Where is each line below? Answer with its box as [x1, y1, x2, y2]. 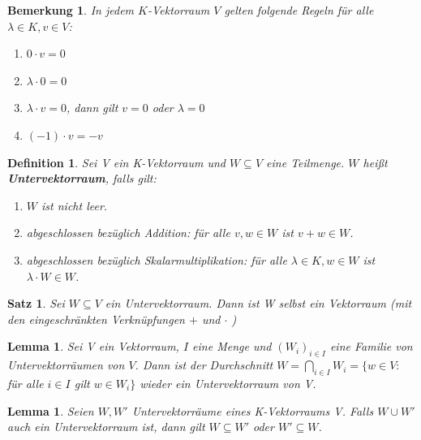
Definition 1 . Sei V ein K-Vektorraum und [7, 153, 226, 170]
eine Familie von [329, 338, 413, 355]
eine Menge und [192, 338, 272, 355]
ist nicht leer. [41, 196, 108, 214]
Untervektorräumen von [7, 356, 125, 373]
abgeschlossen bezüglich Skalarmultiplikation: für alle [26, 251, 287, 268]
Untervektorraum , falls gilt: [7, 170, 157, 187]
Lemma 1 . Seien [7, 402, 94, 419]
